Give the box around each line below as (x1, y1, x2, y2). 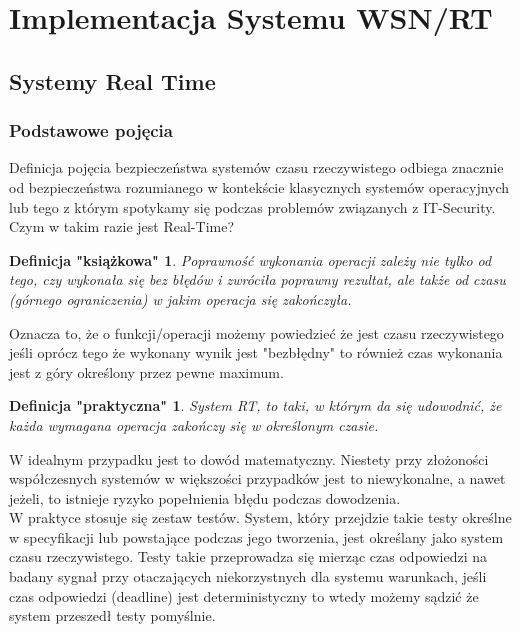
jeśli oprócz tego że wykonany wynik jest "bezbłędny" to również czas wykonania (9, 342, 503, 363)
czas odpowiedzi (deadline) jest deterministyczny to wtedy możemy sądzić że (9, 585, 479, 606)
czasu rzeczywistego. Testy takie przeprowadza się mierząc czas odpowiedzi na (9, 546, 487, 567)
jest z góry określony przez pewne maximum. (9, 361, 284, 382)
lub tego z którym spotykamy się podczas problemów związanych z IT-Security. (9, 196, 496, 217)
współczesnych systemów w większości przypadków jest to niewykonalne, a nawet (9, 468, 506, 489)
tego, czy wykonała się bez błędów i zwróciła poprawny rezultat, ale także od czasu (9, 269, 506, 290)
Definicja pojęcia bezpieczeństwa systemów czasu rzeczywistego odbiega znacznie (9, 157, 504, 178)
